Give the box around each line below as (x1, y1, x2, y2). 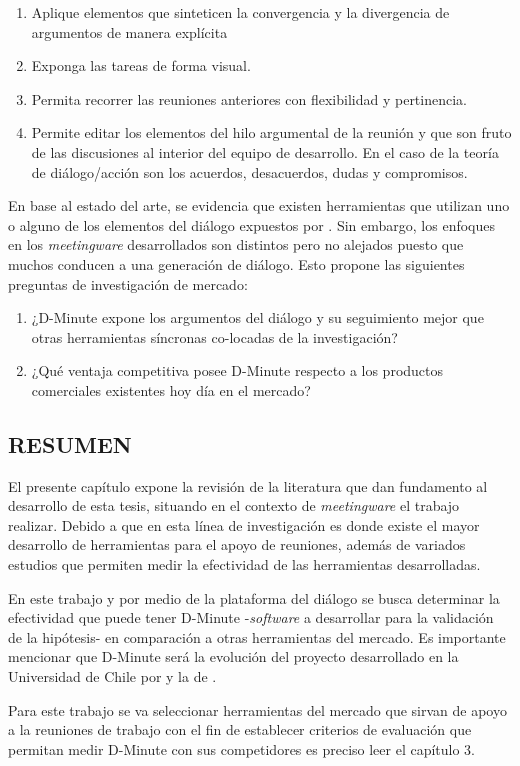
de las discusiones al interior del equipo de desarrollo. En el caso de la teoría (31, 141, 499, 162)
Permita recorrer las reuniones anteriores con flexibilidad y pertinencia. (31, 88, 467, 109)
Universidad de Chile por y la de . (8, 666, 217, 687)
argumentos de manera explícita (31, 21, 228, 42)
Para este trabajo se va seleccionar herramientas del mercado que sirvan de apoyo (8, 699, 507, 720)
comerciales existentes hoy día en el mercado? (31, 379, 311, 400)
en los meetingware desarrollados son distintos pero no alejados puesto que (8, 234, 464, 255)
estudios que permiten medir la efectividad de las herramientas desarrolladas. (8, 554, 481, 575)
